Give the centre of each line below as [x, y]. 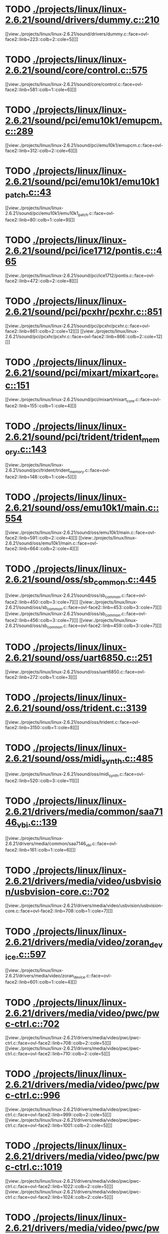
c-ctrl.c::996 [33, 1095]
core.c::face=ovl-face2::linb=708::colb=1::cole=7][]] [59, 911]
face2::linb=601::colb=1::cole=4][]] [41, 982]
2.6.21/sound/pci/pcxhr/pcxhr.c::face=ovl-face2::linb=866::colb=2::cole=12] [84, 337]
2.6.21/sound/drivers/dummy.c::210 [82, 20]
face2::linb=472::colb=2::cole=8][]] [42, 281]
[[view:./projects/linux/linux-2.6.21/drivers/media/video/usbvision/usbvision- [84, 906]
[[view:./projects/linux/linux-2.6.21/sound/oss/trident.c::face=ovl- [73, 722]
